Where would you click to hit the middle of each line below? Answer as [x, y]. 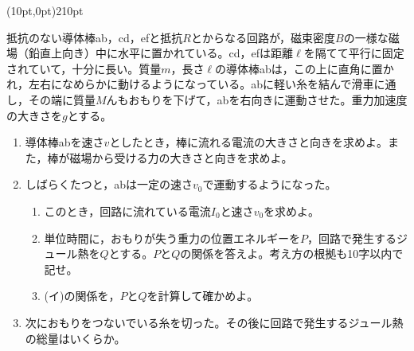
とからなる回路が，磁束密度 [263, 37]
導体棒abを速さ [64, 142]
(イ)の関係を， [82, 296]
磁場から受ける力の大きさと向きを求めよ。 [181, 157]
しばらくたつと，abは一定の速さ [109, 184]
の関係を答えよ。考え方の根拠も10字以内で [292, 253]
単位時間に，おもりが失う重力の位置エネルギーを [172, 238]
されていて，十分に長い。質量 [84, 68]
